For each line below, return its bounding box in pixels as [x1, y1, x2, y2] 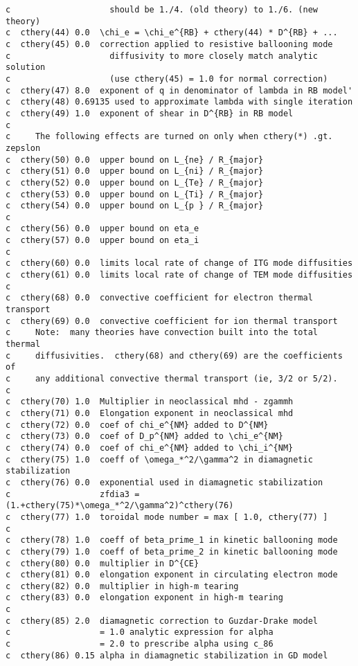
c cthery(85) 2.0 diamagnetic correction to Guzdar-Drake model [6, 615, 319, 626]
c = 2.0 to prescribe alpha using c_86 [6, 639, 274, 649]
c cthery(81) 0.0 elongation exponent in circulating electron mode [6, 570, 338, 580]
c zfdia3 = [6, 489, 140, 499]
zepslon [6, 143, 41, 153]
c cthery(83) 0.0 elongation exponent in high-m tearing [6, 593, 283, 603]
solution [6, 62, 46, 73]
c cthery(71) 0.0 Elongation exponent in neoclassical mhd [6, 408, 294, 418]
